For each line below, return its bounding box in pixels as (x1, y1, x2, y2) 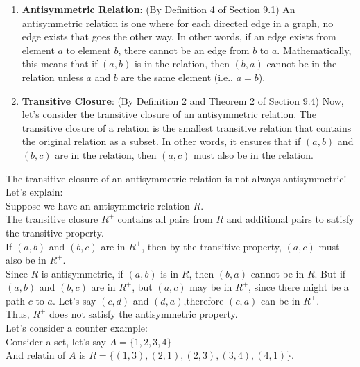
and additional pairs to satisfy (226, 212, 354, 226)
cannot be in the (266, 56, 337, 71)
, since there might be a (248, 280, 349, 294)
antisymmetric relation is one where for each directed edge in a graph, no (22, 15, 334, 30)
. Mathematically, (277, 42, 352, 57)
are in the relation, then (55, 147, 157, 162)
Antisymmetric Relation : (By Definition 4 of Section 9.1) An (22, 2, 295, 16)
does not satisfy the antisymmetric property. (49, 307, 238, 321)
